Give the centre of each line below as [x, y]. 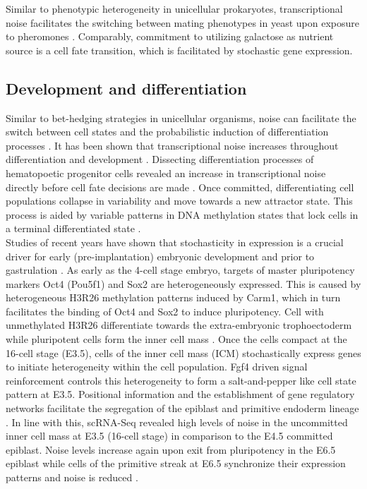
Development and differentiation [126, 88]
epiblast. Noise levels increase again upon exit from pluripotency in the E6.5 [171, 449]
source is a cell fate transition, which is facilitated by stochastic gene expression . [179, 50]
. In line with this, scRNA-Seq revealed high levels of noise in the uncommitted [177, 422]
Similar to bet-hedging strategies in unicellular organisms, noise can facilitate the [181, 117]
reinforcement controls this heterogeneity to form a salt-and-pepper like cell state [181, 380]
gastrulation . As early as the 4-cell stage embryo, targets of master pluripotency [180, 270]
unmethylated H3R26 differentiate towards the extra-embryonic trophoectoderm [179, 325]
